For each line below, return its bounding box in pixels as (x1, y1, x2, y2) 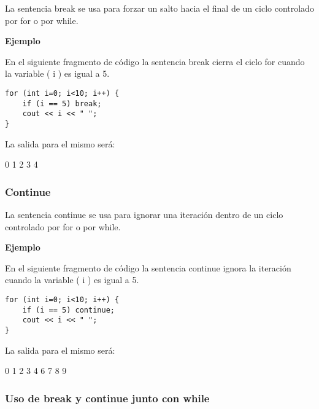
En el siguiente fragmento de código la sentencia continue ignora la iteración (5, 261, 291, 274)
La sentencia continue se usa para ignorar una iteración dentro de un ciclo (5, 208, 283, 220)
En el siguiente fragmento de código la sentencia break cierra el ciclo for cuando (5, 55, 305, 68)
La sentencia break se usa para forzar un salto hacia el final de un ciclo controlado (5, 2, 314, 14)
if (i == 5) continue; (22, 305, 115, 314)
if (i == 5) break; (22, 99, 102, 108)
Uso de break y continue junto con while (5, 390, 210, 405)
